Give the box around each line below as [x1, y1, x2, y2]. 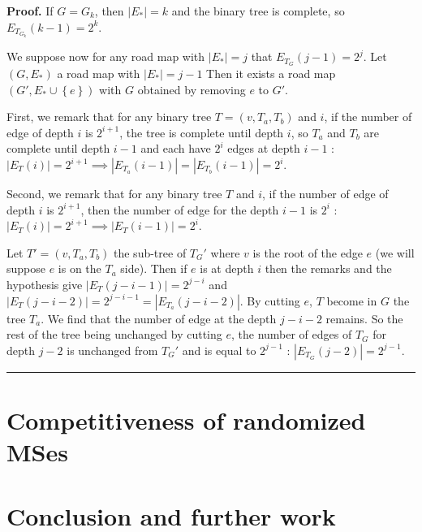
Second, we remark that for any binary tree [6, 185, 222, 201]
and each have [140, 140, 211, 157]
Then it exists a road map [206, 65, 336, 82]
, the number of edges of [230, 326, 352, 343]
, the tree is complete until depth [119, 123, 284, 141]
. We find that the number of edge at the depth [41, 309, 277, 327]
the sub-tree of [114, 244, 187, 261]
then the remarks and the [265, 260, 392, 277]
